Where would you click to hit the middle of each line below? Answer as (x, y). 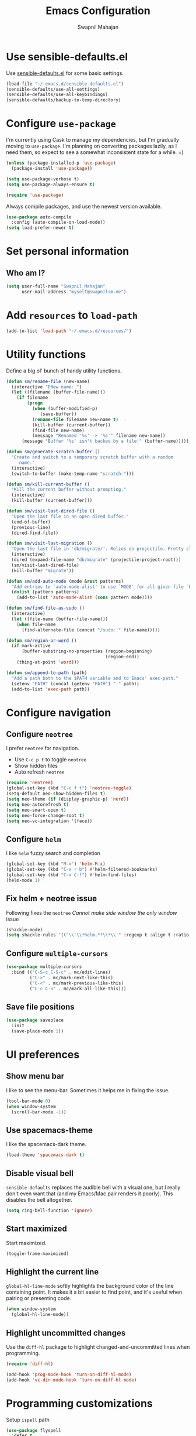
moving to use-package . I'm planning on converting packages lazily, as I (91, 146)
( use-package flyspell (34, 1430)
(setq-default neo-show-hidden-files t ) (56, 794)
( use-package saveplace (35, 1020)
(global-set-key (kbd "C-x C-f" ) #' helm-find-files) (71, 875)
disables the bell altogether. (39, 1200)
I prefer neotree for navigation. (43, 748)
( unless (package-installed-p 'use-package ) (61, 163)
